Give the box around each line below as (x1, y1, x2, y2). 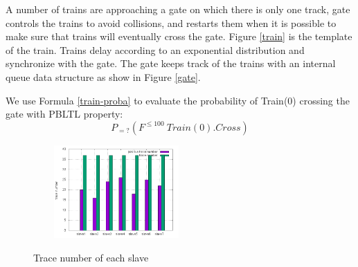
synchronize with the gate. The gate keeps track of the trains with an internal (6, 56, 336, 71)
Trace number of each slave (33, 250, 149, 264)
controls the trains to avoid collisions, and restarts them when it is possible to (6, 15, 337, 30)
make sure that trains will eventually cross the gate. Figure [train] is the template (6, 29, 352, 44)
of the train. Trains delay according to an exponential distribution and (6, 42, 305, 57)
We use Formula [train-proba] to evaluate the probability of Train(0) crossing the (6, 93, 350, 107)
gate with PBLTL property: (6, 107, 123, 121)
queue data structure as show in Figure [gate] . (6, 69, 201, 84)
